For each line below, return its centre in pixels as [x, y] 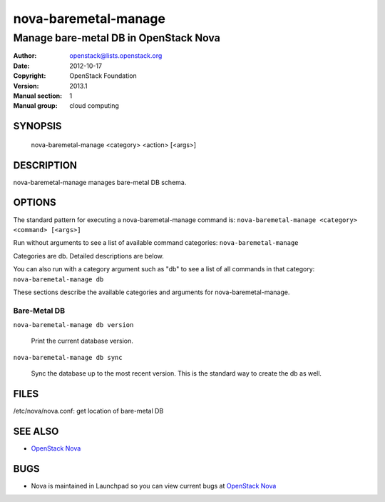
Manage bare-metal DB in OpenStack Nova [117, 38]
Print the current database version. [82, 341]
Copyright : [30, 76]
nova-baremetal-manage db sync [68, 357]
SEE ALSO [36, 431]
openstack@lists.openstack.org [116, 56]
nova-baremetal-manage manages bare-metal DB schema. [100, 182]
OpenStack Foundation [103, 76]
